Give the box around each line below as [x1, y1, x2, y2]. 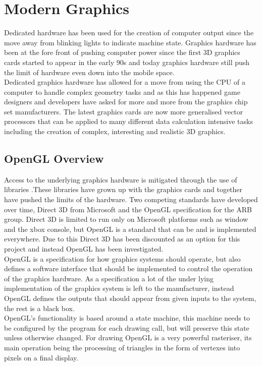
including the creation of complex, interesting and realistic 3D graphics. [4, 126, 226, 137]
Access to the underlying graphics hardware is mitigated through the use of [4, 174, 237, 185]
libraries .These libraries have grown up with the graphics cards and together [4, 184, 243, 195]
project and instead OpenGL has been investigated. [4, 243, 164, 254]
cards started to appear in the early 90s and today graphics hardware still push [4, 56, 250, 67]
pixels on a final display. [4, 352, 79, 362]
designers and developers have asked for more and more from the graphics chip [4, 96, 248, 107]
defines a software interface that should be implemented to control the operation [4, 263, 253, 274]
